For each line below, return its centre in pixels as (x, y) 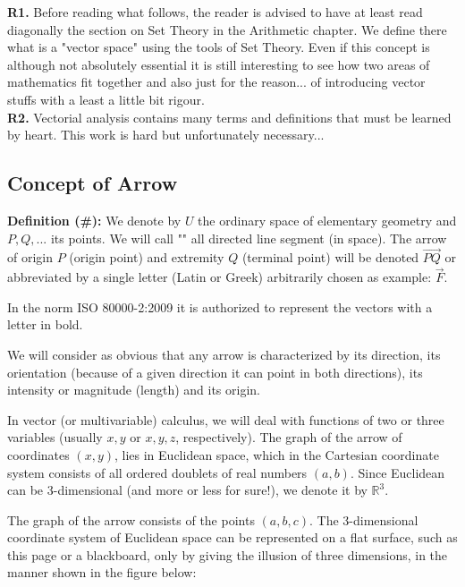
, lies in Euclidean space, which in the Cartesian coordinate (277, 454)
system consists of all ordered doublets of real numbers (157, 472)
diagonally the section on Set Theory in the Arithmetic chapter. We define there (227, 29)
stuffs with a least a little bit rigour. (106, 99)
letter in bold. (45, 324)
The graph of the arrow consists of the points (131, 519)
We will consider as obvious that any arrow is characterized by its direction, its (224, 354)
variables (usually (55, 437)
